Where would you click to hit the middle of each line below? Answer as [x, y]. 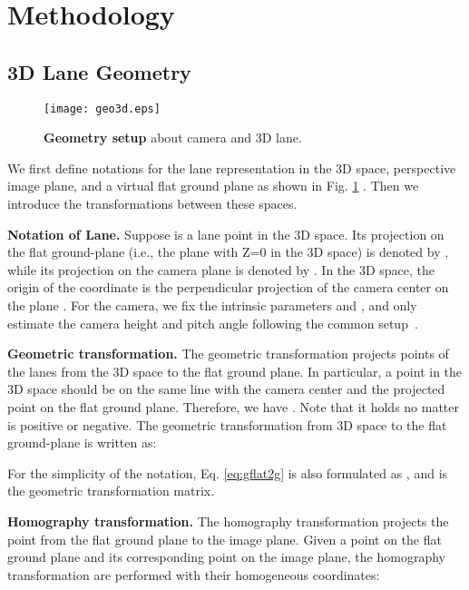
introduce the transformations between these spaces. [152, 204]
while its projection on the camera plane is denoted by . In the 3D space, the [221, 269]
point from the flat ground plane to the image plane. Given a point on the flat [225, 539]
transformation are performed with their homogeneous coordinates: [194, 574]
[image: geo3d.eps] [102, 108]
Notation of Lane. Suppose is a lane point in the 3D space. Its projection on [226, 234]
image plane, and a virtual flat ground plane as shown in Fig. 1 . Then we [213, 186]
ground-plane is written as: [82, 442]
